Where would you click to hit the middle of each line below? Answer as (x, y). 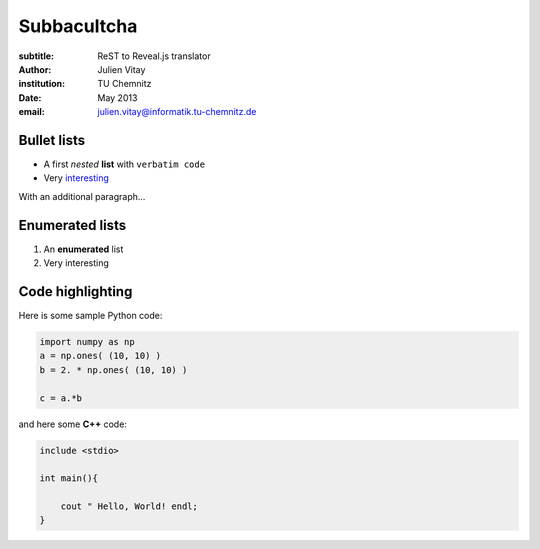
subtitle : (36, 56)
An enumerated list (83, 249)
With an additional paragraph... (82, 196)
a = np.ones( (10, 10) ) (100, 356)
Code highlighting (75, 291)
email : (31, 112)
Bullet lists (51, 140)
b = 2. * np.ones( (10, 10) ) (113, 369)
